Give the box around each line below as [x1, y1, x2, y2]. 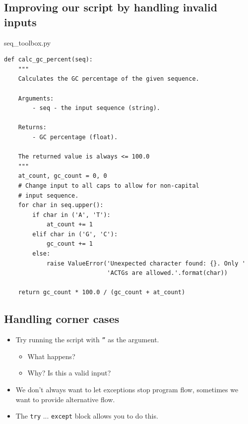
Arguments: [18, 95, 54, 102]
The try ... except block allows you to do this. [15, 411, 158, 421]
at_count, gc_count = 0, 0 [18, 172, 107, 180]
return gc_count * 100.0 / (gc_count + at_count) [18, 289, 186, 296]
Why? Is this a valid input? [27, 368, 111, 378]
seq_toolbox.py [4, 37, 51, 48]
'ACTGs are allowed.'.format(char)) [107, 269, 228, 277]
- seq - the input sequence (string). [32, 105, 160, 112]
